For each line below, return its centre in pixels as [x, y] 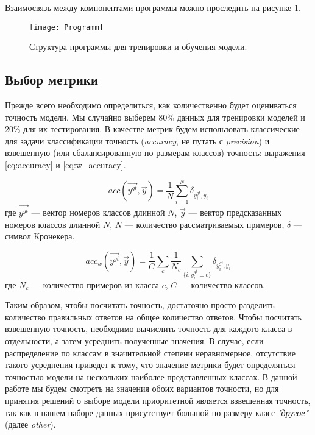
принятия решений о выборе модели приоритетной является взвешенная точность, [158, 401]
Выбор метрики [52, 80]
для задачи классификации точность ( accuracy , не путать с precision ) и [137, 140]
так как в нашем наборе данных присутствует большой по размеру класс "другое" [157, 412]
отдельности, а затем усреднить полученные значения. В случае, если [134, 341]
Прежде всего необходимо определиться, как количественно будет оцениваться [151, 105]
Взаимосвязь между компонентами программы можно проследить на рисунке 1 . [153, 7]
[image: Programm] [66, 27]
